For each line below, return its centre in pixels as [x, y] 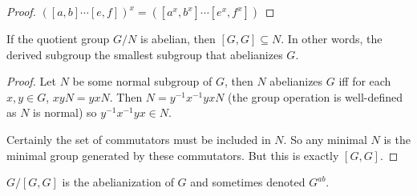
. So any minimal [325, 139]
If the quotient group [58, 38]
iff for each [365, 81]
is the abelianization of [118, 182]
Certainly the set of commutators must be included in [139, 139]
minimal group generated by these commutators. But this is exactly [173, 155]
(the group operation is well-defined [316, 96]
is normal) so [65, 112]
